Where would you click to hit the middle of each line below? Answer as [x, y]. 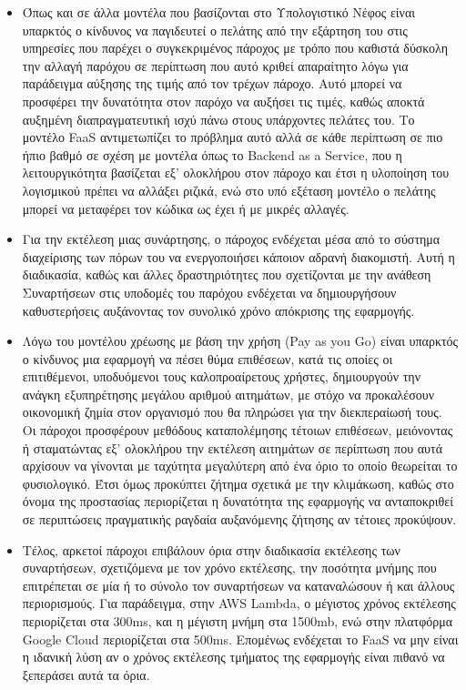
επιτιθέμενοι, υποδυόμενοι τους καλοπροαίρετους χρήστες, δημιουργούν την [221, 376]
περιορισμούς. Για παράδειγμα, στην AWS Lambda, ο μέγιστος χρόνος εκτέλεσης [239, 603]
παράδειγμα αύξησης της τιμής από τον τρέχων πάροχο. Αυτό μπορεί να [212, 83]
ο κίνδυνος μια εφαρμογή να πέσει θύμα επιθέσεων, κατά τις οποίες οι [208, 358]
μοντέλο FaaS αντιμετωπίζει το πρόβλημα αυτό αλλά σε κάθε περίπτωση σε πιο [233, 137]
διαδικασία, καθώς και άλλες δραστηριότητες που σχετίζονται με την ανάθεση [227, 274]
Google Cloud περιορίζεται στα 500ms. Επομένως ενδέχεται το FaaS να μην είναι [240, 639]
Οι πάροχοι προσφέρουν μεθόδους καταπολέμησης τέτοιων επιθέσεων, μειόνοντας [238, 430]
